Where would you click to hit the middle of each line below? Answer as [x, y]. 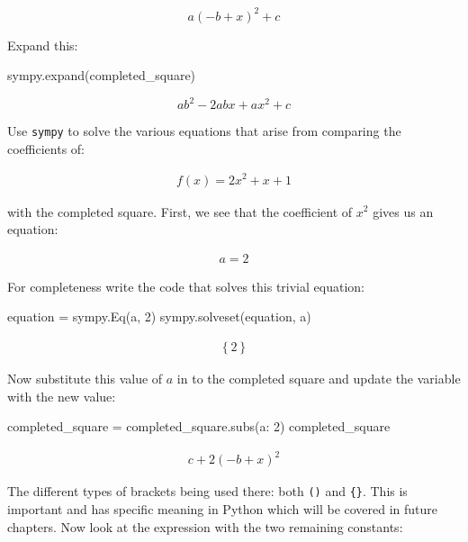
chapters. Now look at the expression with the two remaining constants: [205, 526]
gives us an [403, 211]
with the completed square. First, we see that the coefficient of [180, 211]
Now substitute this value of [85, 378]
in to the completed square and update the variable [319, 378]
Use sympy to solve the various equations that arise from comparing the [204, 131]
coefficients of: [46, 148]
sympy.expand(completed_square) [102, 75]
